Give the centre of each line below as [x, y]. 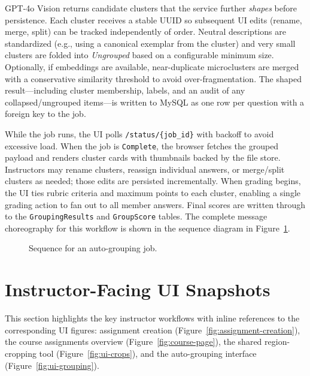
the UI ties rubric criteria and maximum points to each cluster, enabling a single [153, 193]
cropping [21, 353]
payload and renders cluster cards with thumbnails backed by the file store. [143, 157]
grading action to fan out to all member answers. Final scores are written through [155, 204]
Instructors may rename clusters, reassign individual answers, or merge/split [145, 169]
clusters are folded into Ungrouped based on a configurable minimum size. [139, 55]
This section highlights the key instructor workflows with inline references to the [152, 318]
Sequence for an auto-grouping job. [93, 248]
